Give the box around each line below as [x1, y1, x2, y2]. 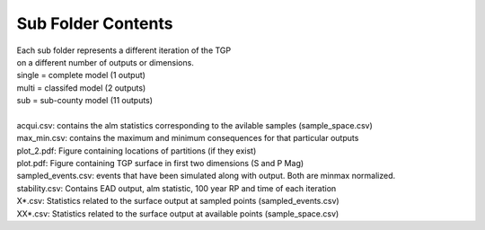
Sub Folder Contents [16, 13, 173, 33]
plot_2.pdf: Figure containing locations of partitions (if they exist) [16, 145, 257, 156]
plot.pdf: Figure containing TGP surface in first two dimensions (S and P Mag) [16, 158, 304, 169]
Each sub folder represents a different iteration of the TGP [16, 45, 232, 56]
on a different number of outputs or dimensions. [16, 57, 195, 67]
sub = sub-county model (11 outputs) [16, 95, 153, 106]
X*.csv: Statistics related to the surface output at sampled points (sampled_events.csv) [16, 196, 340, 207]
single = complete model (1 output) [16, 70, 145, 81]
